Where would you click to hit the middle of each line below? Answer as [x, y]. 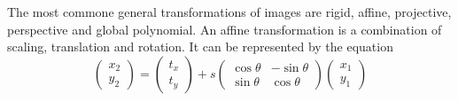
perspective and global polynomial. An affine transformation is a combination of [225, 29]
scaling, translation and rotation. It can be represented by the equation [200, 47]
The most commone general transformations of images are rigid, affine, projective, [229, 12]
